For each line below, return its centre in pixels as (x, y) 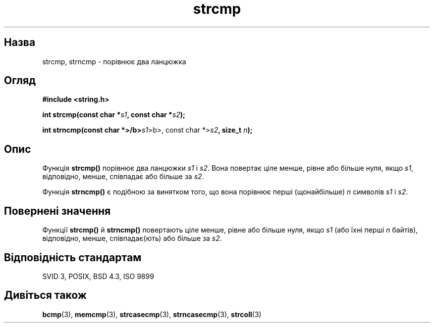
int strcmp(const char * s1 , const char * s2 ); (114, 115)
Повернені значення (57, 211)
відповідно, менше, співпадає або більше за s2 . (123, 177)
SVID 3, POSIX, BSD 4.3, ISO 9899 (98, 276)
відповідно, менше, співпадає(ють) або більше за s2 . (132, 238)
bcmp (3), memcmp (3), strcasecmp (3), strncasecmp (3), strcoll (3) (152, 314)
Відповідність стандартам (73, 257)
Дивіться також (45, 295)
